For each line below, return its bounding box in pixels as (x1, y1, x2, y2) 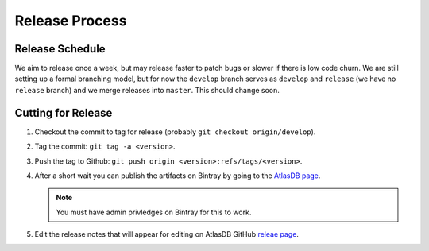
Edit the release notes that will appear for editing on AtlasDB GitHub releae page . (34, 230, 300, 239)
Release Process (14, 12, 127, 29)
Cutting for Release (14, 106, 113, 119)
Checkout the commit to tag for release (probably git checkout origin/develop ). (34, 127, 316, 137)
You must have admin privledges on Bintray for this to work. (56, 207, 252, 217)
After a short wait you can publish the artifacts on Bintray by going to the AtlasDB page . (34, 171, 321, 180)
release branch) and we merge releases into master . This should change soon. (14, 85, 280, 95)
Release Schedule (14, 42, 106, 56)
